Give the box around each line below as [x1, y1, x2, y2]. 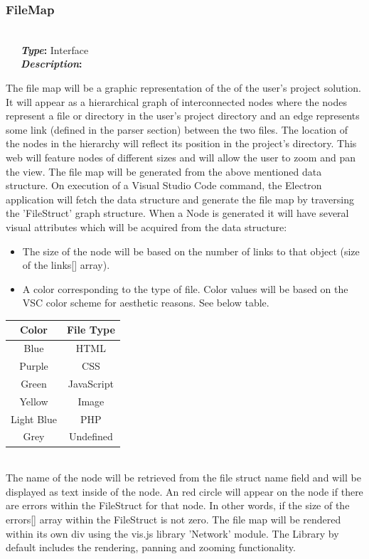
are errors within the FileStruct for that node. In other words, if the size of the [6, 498, 350, 513]
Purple [19, 358, 48, 373]
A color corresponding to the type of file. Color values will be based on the [22, 281, 348, 296]
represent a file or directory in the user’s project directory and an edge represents [6, 108, 360, 123]
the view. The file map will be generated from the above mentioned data [6, 164, 322, 179]
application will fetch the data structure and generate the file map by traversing [6, 191, 354, 206]
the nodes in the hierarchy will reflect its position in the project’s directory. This [6, 136, 357, 151]
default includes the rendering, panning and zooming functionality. [6, 540, 296, 555]
